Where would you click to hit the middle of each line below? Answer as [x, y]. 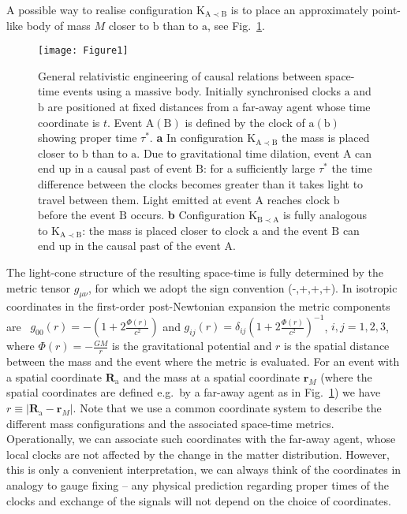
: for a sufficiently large [259, 168]
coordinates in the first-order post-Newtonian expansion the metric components [198, 306]
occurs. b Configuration [188, 215]
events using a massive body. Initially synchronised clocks [202, 91]
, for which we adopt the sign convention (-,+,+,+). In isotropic [243, 287]
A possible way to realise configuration [100, 9]
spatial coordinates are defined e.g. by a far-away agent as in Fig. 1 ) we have [194, 392]
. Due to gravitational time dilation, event [238, 153]
